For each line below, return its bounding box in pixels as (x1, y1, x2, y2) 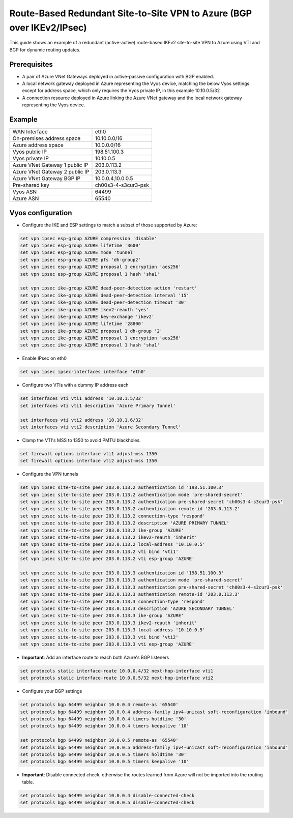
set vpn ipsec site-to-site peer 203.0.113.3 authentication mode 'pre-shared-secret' (20, 577, 243, 583)
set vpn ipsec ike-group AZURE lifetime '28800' (20, 321, 144, 327)
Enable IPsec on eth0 (22, 355, 67, 361)
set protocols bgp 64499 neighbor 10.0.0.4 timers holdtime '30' (20, 716, 187, 722)
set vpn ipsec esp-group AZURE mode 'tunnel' (20, 250, 136, 255)
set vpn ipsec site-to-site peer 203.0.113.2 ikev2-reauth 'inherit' (20, 535, 197, 540)
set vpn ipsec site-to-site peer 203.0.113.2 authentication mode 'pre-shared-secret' (20, 491, 243, 498)
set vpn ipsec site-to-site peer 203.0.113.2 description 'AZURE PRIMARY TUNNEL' (20, 520, 230, 526)
